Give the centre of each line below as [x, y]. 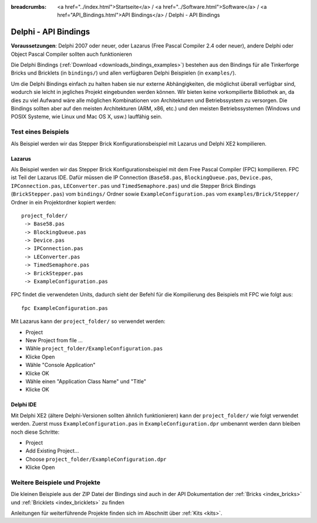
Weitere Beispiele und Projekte [56, 482]
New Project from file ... [54, 340]
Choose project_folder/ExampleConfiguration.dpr [96, 459]
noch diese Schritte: [35, 432]
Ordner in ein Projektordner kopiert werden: [64, 202]
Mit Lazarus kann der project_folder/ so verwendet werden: [88, 321]
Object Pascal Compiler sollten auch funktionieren [71, 54]
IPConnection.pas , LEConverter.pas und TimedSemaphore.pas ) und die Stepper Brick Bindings [133, 185]
